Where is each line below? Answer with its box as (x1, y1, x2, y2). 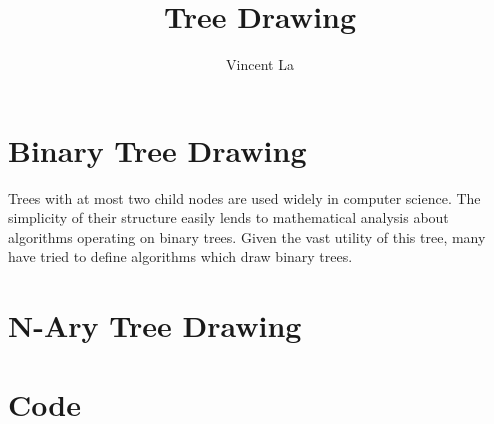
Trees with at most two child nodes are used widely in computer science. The (8, 187, 481, 208)
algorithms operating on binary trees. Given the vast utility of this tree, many (8, 226, 486, 247)
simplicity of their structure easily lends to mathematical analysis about (8, 207, 449, 228)
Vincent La (226, 54, 294, 75)
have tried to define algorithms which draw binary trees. (8, 246, 353, 267)
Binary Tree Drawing (8, 129, 307, 170)
